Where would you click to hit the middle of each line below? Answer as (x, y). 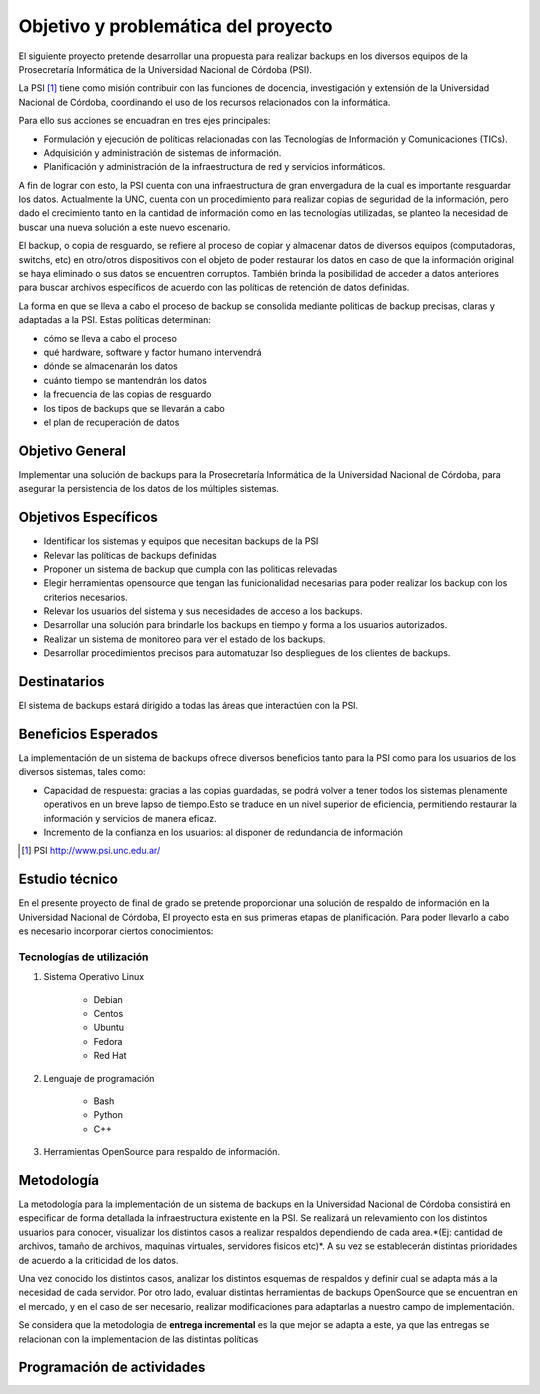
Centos (108, 1014)
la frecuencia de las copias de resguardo (127, 394)
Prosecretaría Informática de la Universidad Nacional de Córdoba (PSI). (165, 69)
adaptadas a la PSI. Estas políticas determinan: (115, 320)
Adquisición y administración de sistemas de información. (162, 152)
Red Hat (110, 1056)
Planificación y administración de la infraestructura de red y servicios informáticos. (214, 167)
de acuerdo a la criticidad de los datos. (98, 1260)
